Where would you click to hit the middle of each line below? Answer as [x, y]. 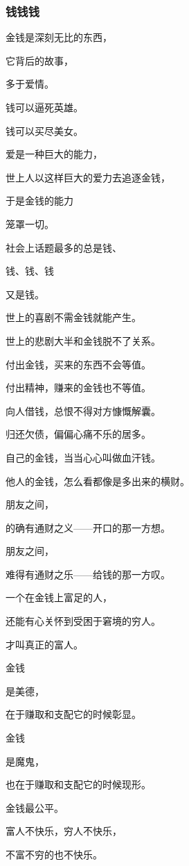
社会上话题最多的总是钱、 [64, 247]
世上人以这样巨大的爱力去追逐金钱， [88, 177]
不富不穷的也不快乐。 [54, 854]
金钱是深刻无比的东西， [59, 37]
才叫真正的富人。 [44, 644]
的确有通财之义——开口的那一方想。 [88, 527]
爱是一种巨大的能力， [54, 154]
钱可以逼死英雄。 [44, 107]
